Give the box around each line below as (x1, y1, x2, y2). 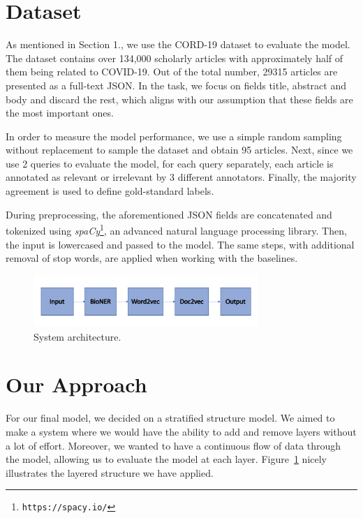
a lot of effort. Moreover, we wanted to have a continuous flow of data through (6, 438, 341, 452)
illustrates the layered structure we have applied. (6, 465, 214, 480)
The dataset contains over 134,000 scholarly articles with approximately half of (6, 50, 343, 65)
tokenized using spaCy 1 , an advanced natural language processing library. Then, (6, 221, 347, 237)
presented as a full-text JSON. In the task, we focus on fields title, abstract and (6, 77, 346, 92)
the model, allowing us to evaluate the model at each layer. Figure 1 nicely (6, 452, 327, 466)
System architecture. (34, 329, 121, 343)
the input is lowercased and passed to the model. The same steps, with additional (6, 237, 355, 251)
